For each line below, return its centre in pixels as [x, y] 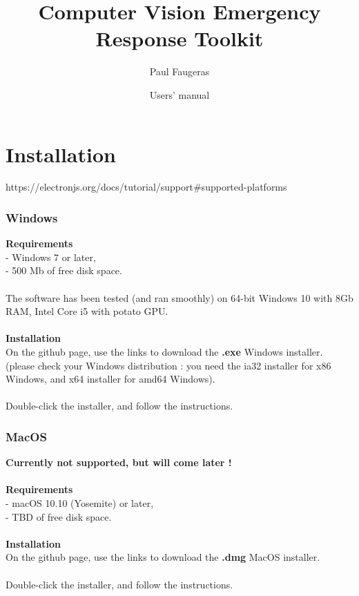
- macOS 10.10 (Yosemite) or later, [80, 502]
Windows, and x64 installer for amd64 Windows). [110, 379]
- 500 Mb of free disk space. [64, 270]
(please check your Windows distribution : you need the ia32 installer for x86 [168, 365]
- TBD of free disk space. [59, 516]
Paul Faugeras [179, 71]
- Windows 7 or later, [51, 257]
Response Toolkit [179, 38]
